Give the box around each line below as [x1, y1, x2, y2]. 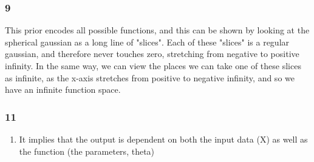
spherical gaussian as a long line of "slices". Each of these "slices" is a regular [5, 35, 290, 48]
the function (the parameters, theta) [19, 144, 155, 157]
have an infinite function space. [5, 83, 121, 96]
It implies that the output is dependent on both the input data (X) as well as [19, 133, 308, 145]
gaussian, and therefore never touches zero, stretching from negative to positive [5, 47, 299, 60]
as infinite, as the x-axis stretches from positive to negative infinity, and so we [5, 71, 295, 84]
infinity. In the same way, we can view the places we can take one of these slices [5, 59, 301, 72]
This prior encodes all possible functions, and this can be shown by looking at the [5, 24, 310, 36]
